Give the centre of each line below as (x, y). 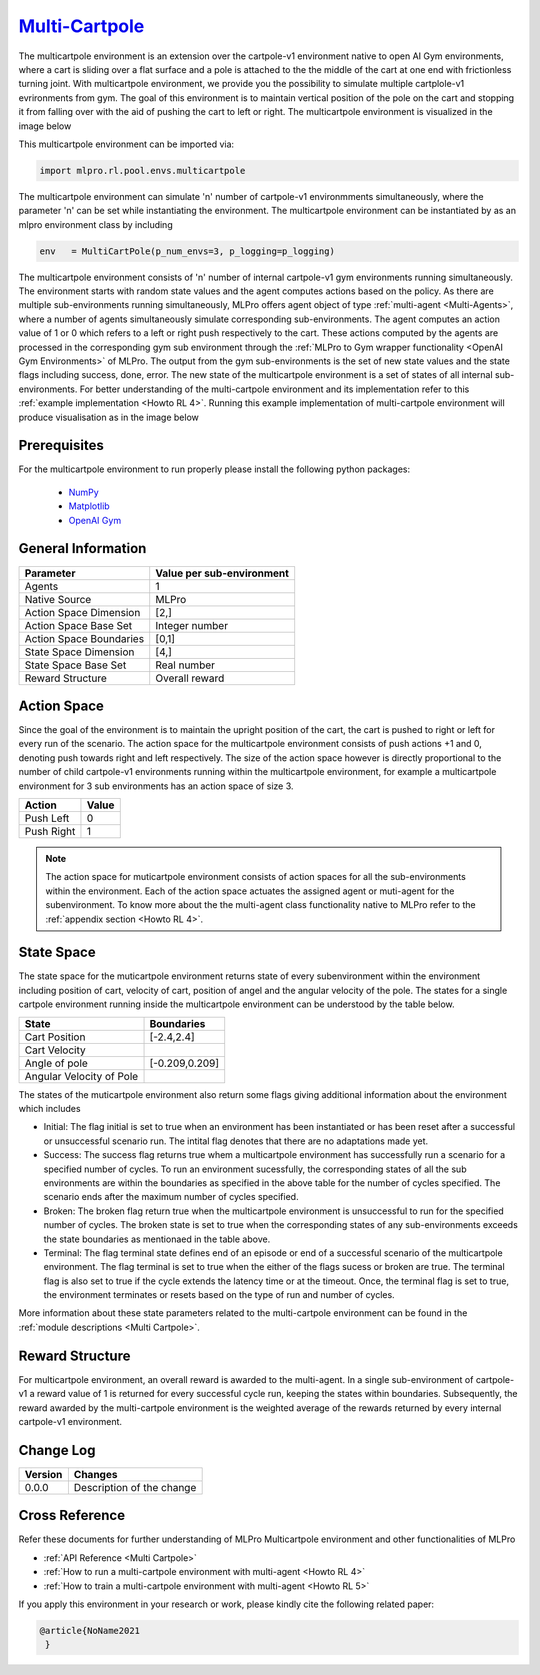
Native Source (58, 599)
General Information (82, 548)
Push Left (47, 818)
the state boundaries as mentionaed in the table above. (157, 1239)
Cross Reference (71, 1515)
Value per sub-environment (222, 573)
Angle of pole (56, 1063)
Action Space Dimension (82, 612)
